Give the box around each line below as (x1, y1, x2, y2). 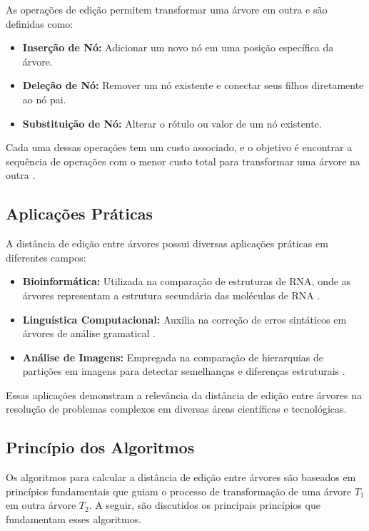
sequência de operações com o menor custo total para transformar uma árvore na (6, 153, 360, 168)
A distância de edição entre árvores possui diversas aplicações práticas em (6, 236, 328, 251)
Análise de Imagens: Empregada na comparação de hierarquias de (22, 349, 324, 364)
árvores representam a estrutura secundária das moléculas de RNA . (22, 287, 320, 302)
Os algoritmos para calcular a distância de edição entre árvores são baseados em (6, 470, 356, 485)
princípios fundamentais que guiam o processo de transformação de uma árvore (6, 483, 352, 498)
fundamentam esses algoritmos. (6, 512, 142, 527)
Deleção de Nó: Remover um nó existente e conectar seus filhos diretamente (22, 78, 364, 93)
